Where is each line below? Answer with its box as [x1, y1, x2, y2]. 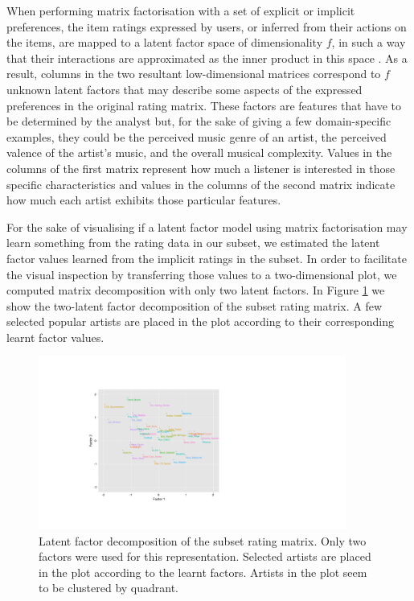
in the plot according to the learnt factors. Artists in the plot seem [39, 563, 367, 580]
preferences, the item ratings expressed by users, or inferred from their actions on [6, 18, 407, 35]
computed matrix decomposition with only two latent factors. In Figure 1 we [6, 282, 385, 298]
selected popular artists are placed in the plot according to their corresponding [6, 313, 395, 330]
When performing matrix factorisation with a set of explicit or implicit [6, 2, 355, 19]
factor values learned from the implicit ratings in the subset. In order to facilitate [6, 249, 407, 266]
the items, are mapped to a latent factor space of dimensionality [6, 34, 323, 51]
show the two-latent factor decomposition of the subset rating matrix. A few [6, 297, 383, 314]
